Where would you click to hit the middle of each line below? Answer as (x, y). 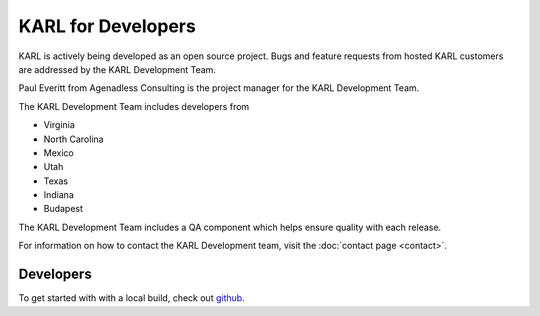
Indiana (58, 195)
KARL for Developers (107, 26)
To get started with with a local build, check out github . (131, 298)
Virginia (59, 125)
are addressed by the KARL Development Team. (117, 69)
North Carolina (73, 139)
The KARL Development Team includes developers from (134, 106)
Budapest (63, 209)
